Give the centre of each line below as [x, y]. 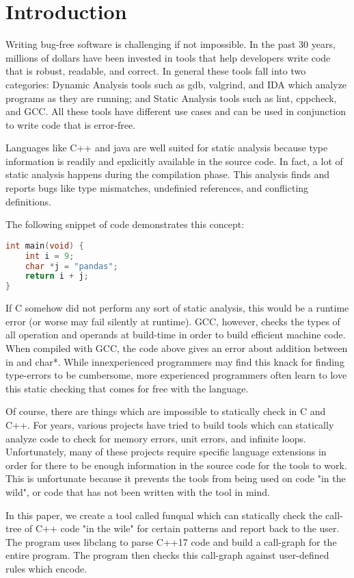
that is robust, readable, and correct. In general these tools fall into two [156, 71]
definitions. [28, 201]
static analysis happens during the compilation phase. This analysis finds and [168, 174]
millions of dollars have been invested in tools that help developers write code [168, 57]
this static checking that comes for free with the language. [127, 388]
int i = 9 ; [50, 256]
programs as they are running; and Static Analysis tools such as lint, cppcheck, [171, 98]
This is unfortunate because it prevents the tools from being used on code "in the [176, 478]
